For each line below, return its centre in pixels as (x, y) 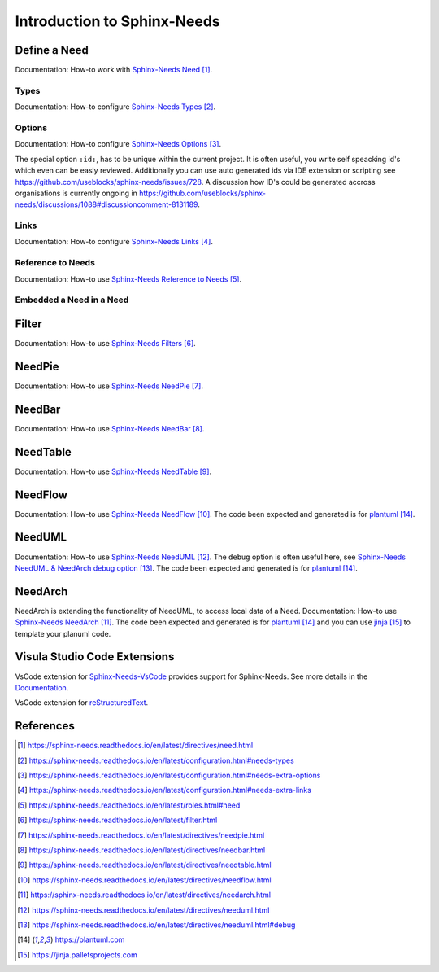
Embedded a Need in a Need (72, 300)
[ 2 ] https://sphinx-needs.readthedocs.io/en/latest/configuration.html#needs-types (156, 760)
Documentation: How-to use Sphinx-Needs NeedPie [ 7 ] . (109, 386)
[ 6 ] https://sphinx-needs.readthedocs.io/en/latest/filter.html (117, 820)
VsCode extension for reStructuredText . (82, 703)
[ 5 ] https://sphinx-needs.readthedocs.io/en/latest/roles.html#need (129, 805)
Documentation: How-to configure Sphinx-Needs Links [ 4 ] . (114, 242)
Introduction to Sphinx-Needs (118, 21)
